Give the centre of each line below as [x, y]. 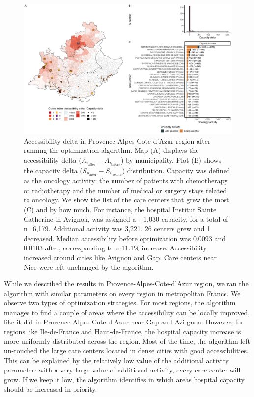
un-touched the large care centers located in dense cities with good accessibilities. [126, 351]
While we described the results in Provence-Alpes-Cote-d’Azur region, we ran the [126, 283]
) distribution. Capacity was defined [176, 170]
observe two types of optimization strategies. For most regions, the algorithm [120, 303]
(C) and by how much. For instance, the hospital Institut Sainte [120, 209]
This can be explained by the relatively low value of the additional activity [116, 360]
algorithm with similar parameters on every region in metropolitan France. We [122, 293]
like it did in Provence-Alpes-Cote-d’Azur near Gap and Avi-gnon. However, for [124, 322]
